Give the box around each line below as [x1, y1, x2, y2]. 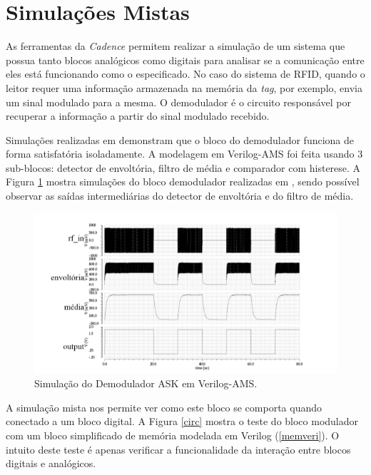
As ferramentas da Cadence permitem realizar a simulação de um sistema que [6, 39, 345, 53]
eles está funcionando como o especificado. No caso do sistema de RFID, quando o [6, 66, 365, 81]
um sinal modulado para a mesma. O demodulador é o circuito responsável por [6, 94, 351, 109]
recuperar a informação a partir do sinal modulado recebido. [6, 108, 270, 123]
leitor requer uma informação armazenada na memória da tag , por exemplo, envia [6, 80, 362, 95]
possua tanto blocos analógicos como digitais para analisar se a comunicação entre [6, 52, 365, 67]
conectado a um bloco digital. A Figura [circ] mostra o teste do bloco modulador [6, 414, 359, 429]
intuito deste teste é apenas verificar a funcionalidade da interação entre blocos [6, 441, 351, 456]
